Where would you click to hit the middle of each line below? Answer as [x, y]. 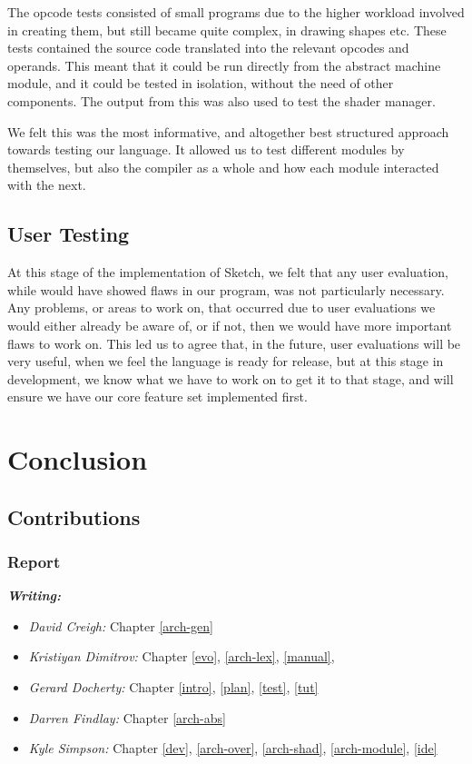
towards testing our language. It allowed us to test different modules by [206, 149]
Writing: [34, 595]
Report [34, 561]
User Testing [69, 234]
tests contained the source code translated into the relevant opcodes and [208, 48]
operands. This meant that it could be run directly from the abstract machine [224, 65]
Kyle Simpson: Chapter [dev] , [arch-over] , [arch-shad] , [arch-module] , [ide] [233, 748]
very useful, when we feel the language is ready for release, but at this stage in [226, 361]
